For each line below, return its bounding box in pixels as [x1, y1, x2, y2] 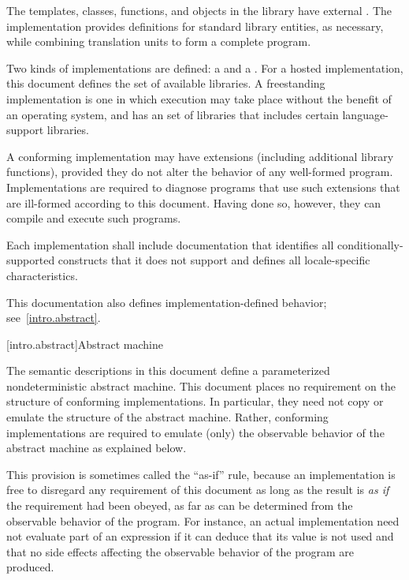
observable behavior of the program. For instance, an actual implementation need [6, 512, 400, 529]
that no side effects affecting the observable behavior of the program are [6, 543, 354, 559]
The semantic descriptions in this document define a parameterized [6, 362, 330, 379]
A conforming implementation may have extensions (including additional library [6, 148, 394, 164]
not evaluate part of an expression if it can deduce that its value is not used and [6, 528, 394, 544]
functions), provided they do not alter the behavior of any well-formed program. [6, 163, 393, 180]
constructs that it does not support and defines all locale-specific [58, 252, 370, 268]
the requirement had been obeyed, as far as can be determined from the [6, 497, 353, 514]
